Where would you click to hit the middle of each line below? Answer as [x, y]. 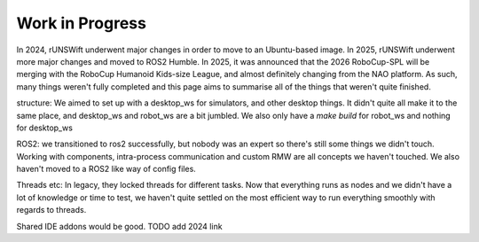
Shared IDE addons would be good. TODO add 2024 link [119, 226]
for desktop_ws [44, 128]
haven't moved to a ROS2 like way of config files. [106, 169]
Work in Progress [81, 23]
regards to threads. [51, 210]
